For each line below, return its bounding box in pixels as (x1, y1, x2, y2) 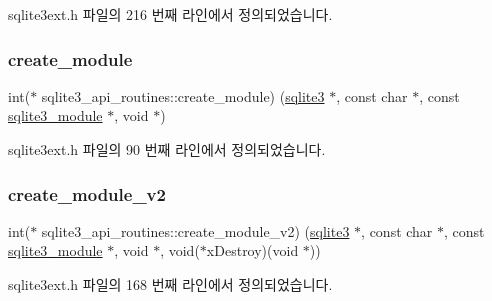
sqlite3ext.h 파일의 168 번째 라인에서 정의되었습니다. (8, 274, 333, 294)
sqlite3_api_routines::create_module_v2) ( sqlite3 (41, 220, 350, 241)
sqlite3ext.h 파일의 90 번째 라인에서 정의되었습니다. (8, 139, 326, 159)
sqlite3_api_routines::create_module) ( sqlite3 (41, 85, 325, 106)
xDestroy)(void (206, 240, 299, 261)
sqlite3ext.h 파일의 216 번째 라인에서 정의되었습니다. (8, 4, 333, 24)
